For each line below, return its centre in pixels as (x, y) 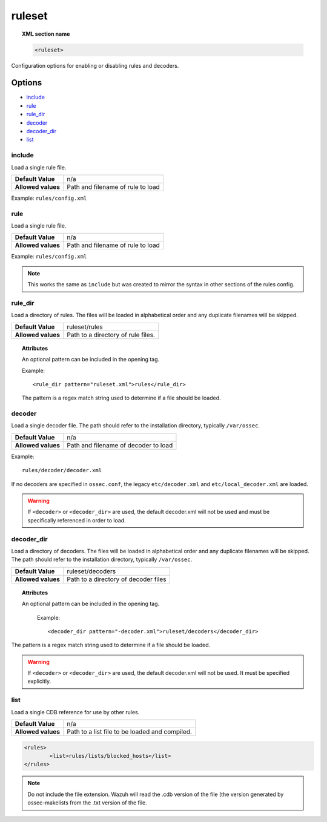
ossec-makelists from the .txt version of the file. (88, 803)
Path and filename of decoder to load (120, 445)
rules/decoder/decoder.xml (62, 470)
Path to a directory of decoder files (117, 579)
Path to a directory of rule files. (111, 335)
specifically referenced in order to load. (77, 520)
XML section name (46, 34)
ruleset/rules (85, 327)
